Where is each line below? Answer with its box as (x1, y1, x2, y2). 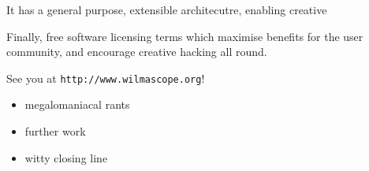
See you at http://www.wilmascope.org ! (6, 69, 205, 86)
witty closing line (24, 149, 108, 165)
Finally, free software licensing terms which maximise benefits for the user (6, 28, 363, 44)
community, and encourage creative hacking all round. (6, 43, 267, 60)
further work (24, 123, 86, 139)
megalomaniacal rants (24, 96, 130, 113)
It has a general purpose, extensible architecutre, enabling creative (6, 2, 327, 17)
